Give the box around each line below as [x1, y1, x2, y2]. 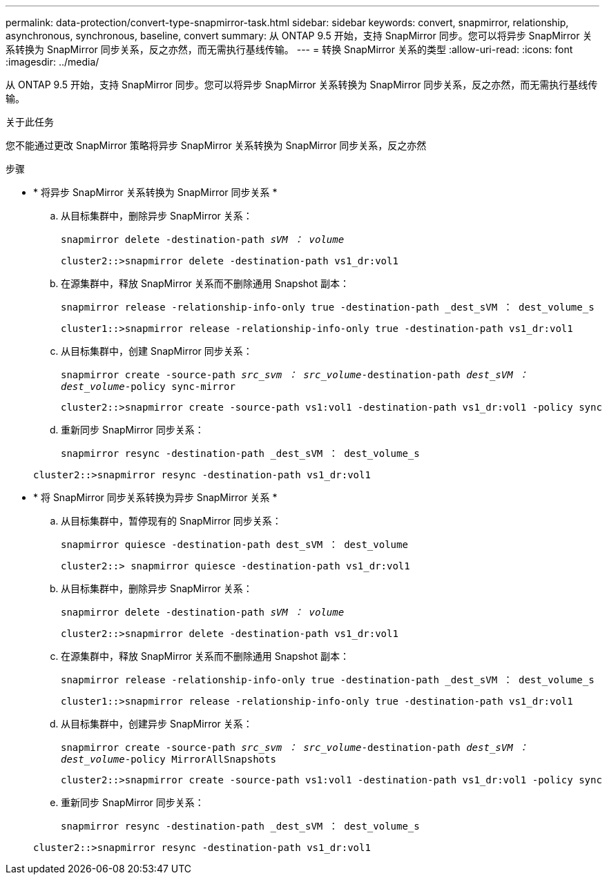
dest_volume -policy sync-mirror [61, 381, 235, 392]
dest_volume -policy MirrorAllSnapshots [61, 754, 276, 765]
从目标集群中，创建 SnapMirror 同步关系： [61, 345, 253, 357]
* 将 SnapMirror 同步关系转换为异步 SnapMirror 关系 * [33, 491, 278, 503]
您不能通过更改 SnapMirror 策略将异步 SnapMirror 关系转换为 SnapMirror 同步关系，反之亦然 [6, 139, 427, 151]
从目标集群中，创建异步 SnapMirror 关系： [61, 718, 253, 730]
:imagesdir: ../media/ [6, 56, 99, 68]
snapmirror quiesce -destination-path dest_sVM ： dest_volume [61, 539, 408, 550]
